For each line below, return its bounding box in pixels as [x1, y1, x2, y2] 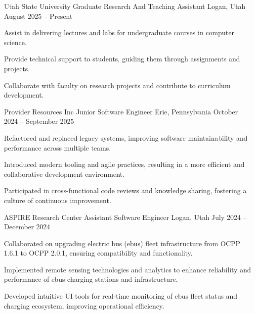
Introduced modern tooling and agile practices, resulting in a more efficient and [4, 159, 245, 169]
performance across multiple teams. [4, 142, 111, 153]
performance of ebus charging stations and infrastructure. [4, 274, 178, 284]
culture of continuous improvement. [4, 195, 111, 205]
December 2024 [4, 221, 50, 232]
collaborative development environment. [4, 168, 125, 179]
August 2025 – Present [4, 10, 73, 21]
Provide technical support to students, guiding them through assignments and [4, 53, 240, 64]
